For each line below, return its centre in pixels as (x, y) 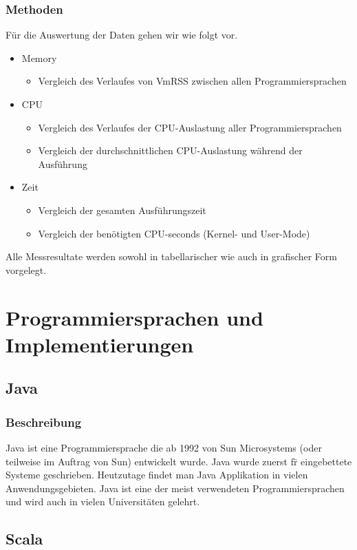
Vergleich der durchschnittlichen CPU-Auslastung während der (170, 150)
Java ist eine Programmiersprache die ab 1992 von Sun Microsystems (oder (164, 447)
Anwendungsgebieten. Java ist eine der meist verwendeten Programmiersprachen (175, 488)
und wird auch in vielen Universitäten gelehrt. (103, 501)
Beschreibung (44, 422)
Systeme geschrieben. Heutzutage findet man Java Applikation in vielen (157, 475)
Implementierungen (100, 344)
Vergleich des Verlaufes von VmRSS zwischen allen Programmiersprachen (192, 81)
